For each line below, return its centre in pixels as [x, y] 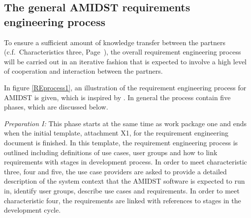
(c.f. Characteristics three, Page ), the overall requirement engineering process [123, 52]
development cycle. [32, 210]
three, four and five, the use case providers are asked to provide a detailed [115, 171]
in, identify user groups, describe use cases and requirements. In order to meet [122, 190]
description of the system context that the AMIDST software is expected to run [125, 181]
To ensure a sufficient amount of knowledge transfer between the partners [115, 42]
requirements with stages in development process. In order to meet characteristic [125, 162]
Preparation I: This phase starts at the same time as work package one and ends [125, 123]
